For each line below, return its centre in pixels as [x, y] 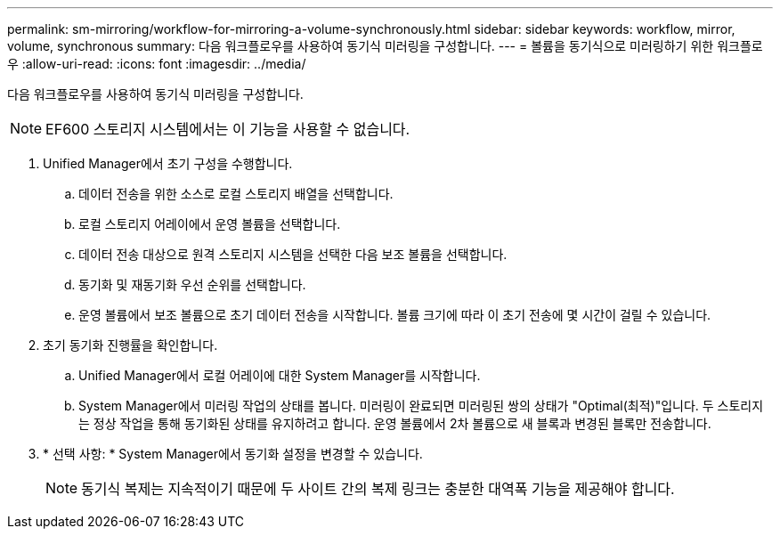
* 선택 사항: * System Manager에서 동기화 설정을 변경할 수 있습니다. [233, 454]
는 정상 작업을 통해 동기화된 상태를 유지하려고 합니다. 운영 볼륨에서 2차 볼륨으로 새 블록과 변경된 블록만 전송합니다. [395, 423]
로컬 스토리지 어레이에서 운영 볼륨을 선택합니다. [210, 224]
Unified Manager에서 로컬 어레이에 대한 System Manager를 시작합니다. [280, 375]
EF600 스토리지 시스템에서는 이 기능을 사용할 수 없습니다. [228, 129]
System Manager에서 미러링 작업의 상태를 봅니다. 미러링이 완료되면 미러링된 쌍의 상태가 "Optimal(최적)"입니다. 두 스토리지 [421, 406]
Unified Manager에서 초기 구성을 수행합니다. [168, 163]
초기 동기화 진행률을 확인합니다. [130, 345]
